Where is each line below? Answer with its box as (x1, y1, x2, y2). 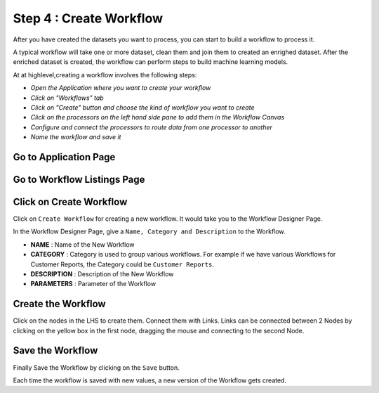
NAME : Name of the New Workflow (30, 240, 135, 249)
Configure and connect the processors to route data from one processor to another (30, 123, 273, 131)
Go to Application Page (13, 151, 116, 163)
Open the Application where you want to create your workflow (30, 84, 211, 92)
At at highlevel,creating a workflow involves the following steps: (13, 70, 197, 79)
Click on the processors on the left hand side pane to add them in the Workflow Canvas (30, 113, 285, 122)
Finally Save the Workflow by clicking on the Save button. (13, 363, 180, 372)
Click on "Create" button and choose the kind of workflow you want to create (30, 103, 255, 112)
